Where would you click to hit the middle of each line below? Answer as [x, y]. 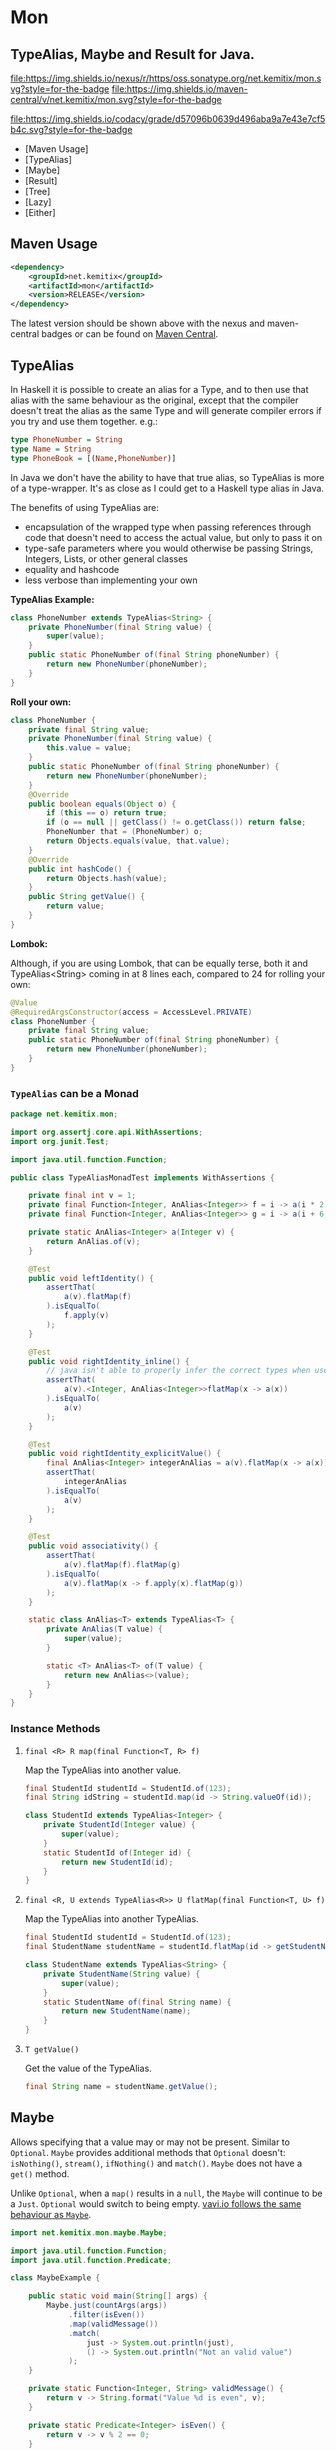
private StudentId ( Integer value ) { [119, 1825]
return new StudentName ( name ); [126, 2011]
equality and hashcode [72, 569]
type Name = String [51, 449]
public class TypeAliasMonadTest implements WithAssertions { [142, 1177]
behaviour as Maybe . [51, 2214]
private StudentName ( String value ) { [122, 1974]
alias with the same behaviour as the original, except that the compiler [154, 400]
